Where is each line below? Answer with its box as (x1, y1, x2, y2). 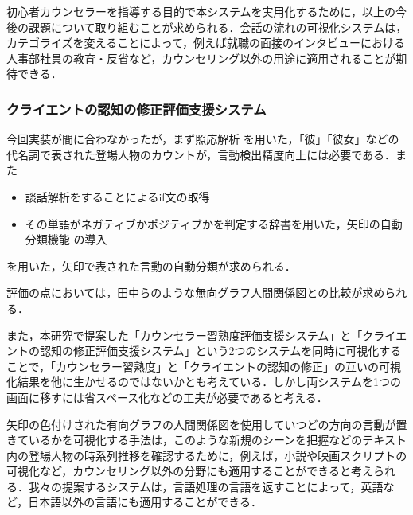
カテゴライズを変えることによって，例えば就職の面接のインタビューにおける (6, 34, 406, 51)
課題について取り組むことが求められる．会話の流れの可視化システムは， (28, 18, 407, 35)
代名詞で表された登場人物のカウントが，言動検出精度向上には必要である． (6, 146, 396, 162)
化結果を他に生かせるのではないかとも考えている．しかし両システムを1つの (6, 373, 401, 390)
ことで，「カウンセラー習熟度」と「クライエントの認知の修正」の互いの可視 (6, 357, 401, 374)
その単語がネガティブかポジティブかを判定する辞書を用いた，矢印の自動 (25, 215, 403, 232)
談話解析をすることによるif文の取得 (25, 188, 210, 205)
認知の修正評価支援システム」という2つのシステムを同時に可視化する (39, 342, 402, 359)
